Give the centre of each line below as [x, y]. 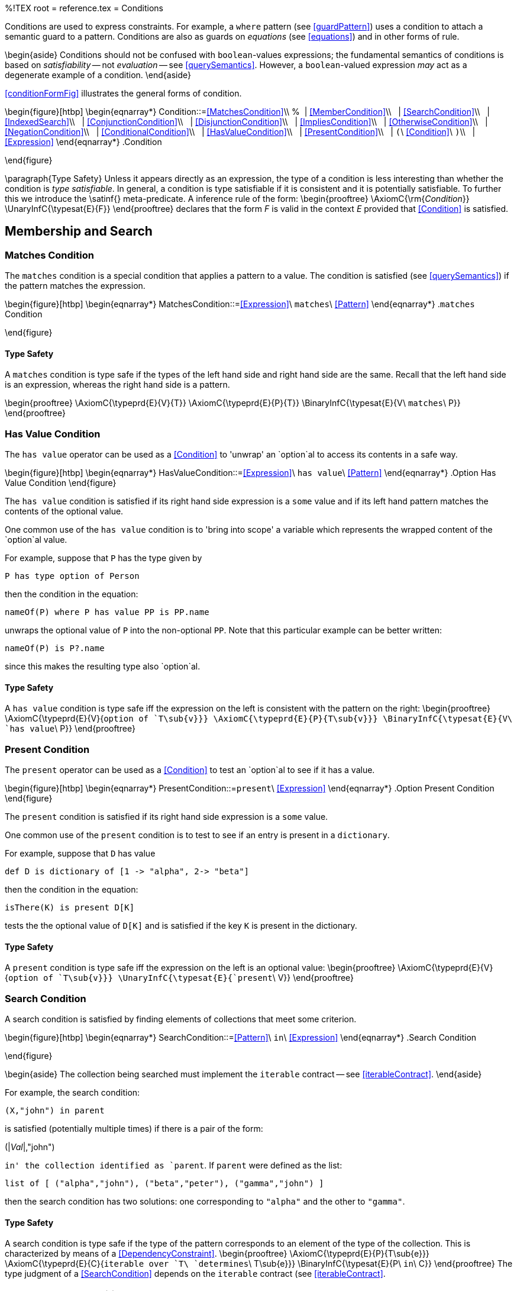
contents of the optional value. [64, 511]
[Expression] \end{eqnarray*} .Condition [83, 142]
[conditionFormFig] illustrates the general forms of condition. [123, 93]
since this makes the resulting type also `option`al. [103, 667]
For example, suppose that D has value [80, 854]
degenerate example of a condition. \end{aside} [98, 75]
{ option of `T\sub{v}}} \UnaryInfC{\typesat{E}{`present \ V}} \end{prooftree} [180, 978]
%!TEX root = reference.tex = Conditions [84, 8]
